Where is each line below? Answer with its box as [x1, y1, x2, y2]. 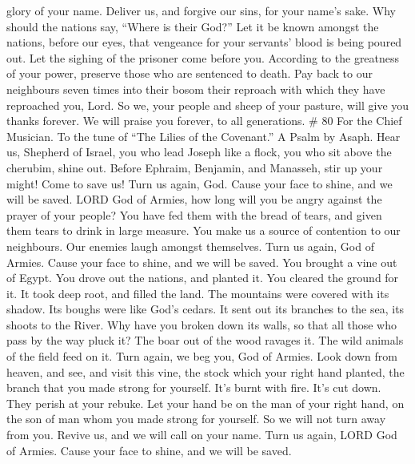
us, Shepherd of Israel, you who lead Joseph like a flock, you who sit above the [6, 143, 392, 160]
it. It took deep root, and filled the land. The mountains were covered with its [6, 284, 389, 301]
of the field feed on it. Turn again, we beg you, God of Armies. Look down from [6, 348, 397, 365]
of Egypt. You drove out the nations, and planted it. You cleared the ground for [6, 269, 399, 286]
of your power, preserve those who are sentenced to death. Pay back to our [6, 65, 373, 82]
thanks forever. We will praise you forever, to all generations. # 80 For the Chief [6, 112, 402, 129]
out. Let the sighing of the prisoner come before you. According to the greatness [6, 49, 400, 66]
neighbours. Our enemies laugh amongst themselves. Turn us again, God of [6, 237, 374, 254]
